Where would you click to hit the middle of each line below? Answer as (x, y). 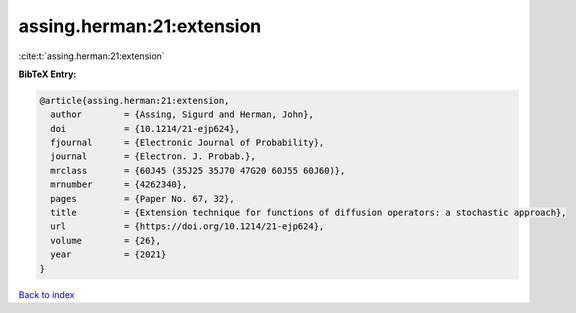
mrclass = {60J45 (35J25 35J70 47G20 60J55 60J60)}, (198, 170)
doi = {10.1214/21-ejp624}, (145, 128)
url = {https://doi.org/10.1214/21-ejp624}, (187, 226)
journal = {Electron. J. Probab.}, (153, 156)
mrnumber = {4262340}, (119, 184)
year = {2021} (108, 254)
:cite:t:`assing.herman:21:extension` (91, 56)
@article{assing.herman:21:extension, (134, 100)
